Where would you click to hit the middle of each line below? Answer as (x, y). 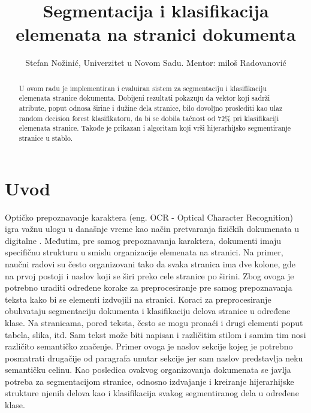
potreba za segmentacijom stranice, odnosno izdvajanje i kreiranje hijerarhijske (150, 381)
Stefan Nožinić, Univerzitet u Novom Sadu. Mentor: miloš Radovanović (156, 63)
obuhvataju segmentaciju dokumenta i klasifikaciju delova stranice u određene (148, 311)
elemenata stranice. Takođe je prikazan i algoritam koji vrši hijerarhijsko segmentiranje (155, 128)
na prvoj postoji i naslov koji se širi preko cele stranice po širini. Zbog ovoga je (150, 275)
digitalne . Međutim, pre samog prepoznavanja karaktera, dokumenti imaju (143, 240)
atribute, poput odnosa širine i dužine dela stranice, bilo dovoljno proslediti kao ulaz (151, 108)
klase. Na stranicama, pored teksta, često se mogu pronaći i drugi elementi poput (154, 322)
